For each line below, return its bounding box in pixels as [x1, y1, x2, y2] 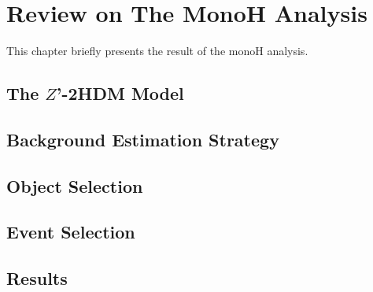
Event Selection [6, 220, 135, 244]
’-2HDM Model [56, 81, 184, 105]
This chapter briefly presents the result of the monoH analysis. [6, 43, 308, 59]
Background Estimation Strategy [6, 127, 279, 151]
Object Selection [6, 173, 143, 198]
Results [6, 266, 68, 290]
